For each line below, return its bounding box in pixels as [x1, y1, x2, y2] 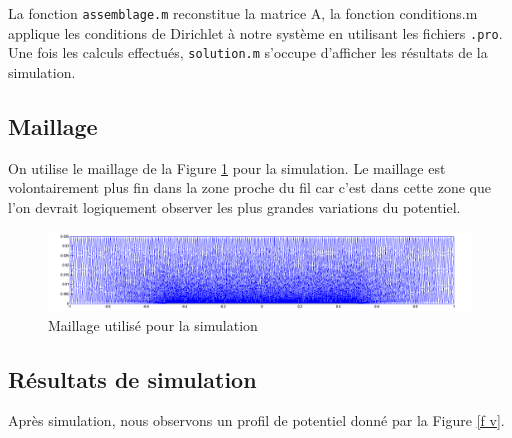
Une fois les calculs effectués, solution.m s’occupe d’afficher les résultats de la [8, 42, 488, 63]
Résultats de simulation [8, 363, 257, 394]
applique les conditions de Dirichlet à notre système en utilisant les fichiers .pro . [8, 22, 503, 43]
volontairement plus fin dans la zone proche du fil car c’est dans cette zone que [8, 177, 491, 198]
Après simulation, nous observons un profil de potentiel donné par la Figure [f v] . [8, 410, 505, 431]
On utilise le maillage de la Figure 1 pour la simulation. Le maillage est [8, 157, 446, 178]
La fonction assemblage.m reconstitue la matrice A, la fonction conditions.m [8, 3, 478, 23]
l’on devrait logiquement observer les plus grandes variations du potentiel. [8, 196, 461, 217]
